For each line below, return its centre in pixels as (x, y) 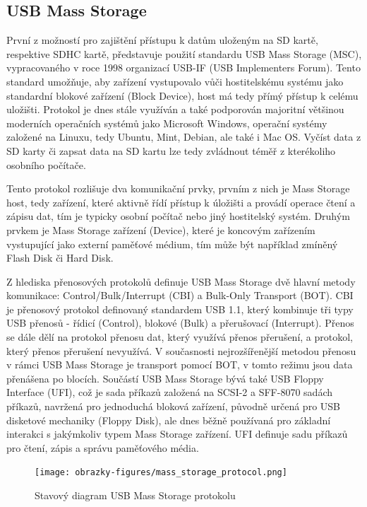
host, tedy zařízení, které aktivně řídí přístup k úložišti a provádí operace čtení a (181, 202)
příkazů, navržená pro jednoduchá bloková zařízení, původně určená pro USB (173, 406)
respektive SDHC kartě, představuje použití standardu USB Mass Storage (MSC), (184, 53)
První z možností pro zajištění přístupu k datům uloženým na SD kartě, (162, 40)
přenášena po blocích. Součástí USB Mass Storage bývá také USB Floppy (165, 378)
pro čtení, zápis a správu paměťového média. (103, 447)
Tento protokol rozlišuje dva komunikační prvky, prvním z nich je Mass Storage (178, 188)
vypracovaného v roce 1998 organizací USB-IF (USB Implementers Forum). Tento (183, 68)
